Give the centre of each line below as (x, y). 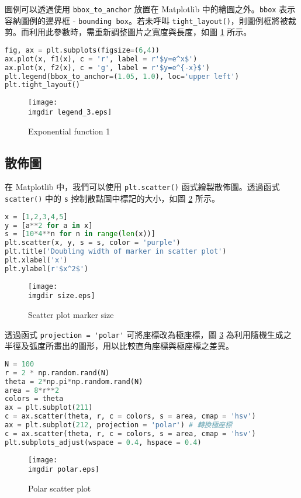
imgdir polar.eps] (64, 470)
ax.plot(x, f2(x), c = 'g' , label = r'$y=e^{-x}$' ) (107, 68)
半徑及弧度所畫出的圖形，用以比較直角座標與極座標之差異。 (119, 346)
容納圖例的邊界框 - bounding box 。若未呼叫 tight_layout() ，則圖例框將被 (146, 20)
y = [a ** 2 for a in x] (49, 225)
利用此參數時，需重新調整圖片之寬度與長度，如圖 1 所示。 (140, 32)
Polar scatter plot (60, 488)
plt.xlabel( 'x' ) (36, 260)
